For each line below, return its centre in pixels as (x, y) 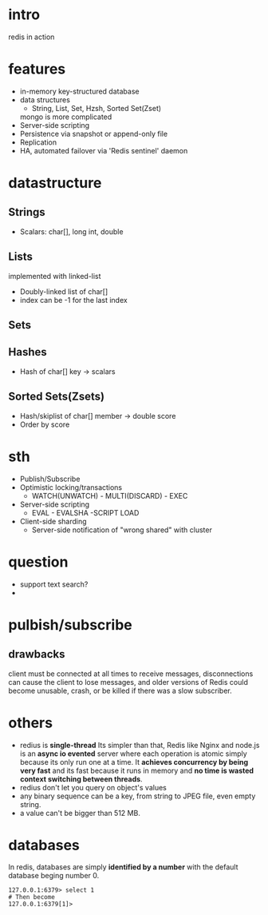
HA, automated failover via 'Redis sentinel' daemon (104, 150)
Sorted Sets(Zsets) (57, 397)
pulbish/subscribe (71, 625)
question (38, 562)
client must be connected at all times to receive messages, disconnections (131, 674)
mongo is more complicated (66, 117)
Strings (27, 212)
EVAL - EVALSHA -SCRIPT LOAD (85, 512)
